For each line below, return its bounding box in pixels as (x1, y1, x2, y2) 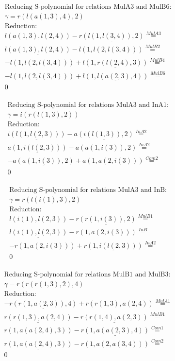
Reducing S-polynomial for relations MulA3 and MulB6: (4, 3, 172, 11)
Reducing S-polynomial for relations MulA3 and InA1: (7, 102, 169, 109)
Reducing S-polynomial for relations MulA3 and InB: (9, 186, 167, 193)
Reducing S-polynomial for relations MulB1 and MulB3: (4, 271, 171, 278)
